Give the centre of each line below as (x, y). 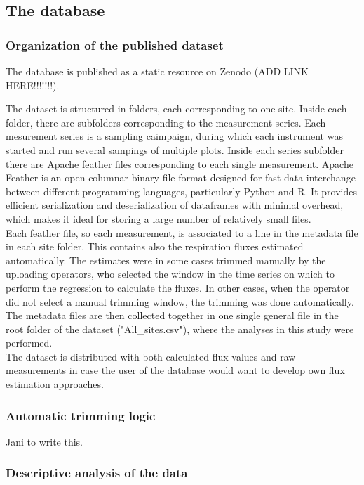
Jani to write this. (44, 441)
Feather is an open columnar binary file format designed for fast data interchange (181, 177)
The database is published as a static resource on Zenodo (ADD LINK (157, 71)
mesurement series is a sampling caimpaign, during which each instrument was (174, 136)
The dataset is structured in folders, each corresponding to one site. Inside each (176, 109)
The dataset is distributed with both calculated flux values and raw (151, 356)
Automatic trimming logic (81, 415)
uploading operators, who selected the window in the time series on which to (170, 274)
